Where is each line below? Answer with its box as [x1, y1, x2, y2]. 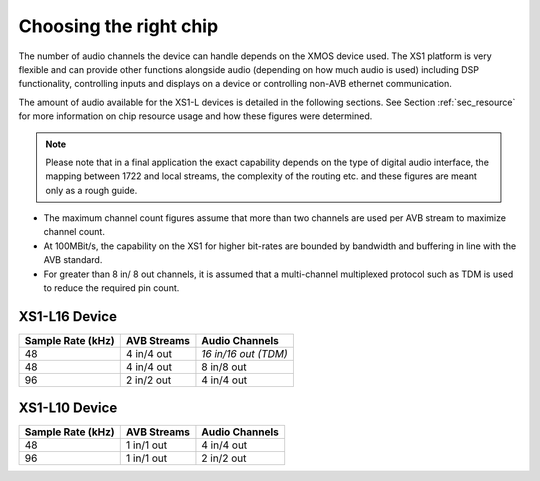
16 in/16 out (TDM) [201, 346, 289, 360]
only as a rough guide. [45, 184, 138, 196]
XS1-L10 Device [18, 400, 118, 417]
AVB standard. [43, 254, 103, 266]
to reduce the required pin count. [43, 282, 180, 294]
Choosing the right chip [18, 15, 219, 37]
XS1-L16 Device [18, 308, 117, 325]
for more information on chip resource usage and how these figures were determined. [18, 110, 373, 122]
